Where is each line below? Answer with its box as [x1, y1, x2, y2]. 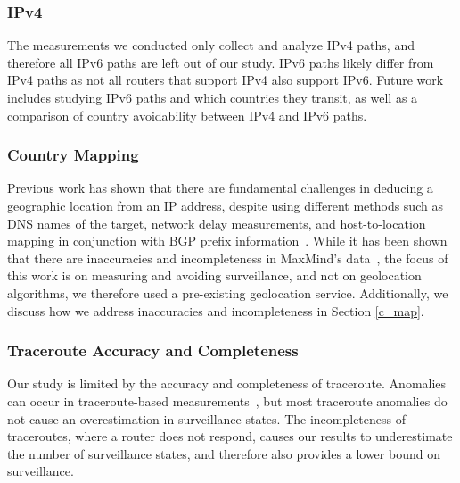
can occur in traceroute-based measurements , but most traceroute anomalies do [7, 391, 448, 410]
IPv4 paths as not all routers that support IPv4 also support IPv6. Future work [7, 71, 444, 89]
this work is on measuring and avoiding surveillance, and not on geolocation [7, 266, 422, 285]
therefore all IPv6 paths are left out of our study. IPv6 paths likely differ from [7, 53, 434, 71]
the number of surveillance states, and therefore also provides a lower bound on [7, 444, 440, 462]
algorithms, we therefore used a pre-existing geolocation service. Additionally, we [7, 283, 448, 302]
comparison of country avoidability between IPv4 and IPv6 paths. [7, 105, 367, 124]
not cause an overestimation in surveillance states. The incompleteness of [7, 409, 407, 428]
